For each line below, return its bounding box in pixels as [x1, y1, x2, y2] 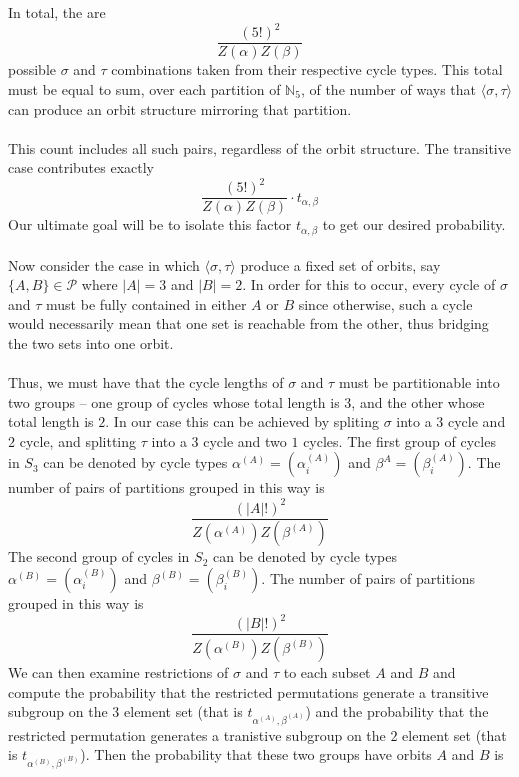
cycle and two [203, 430, 287, 451]
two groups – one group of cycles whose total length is [8, 391, 340, 412]
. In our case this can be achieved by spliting [105, 411, 379, 432]
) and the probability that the [305, 701, 489, 722]
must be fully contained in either [46, 293, 247, 314]
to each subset [283, 662, 371, 683]
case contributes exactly [8, 157, 155, 178]
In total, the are [8, 2, 106, 23]
